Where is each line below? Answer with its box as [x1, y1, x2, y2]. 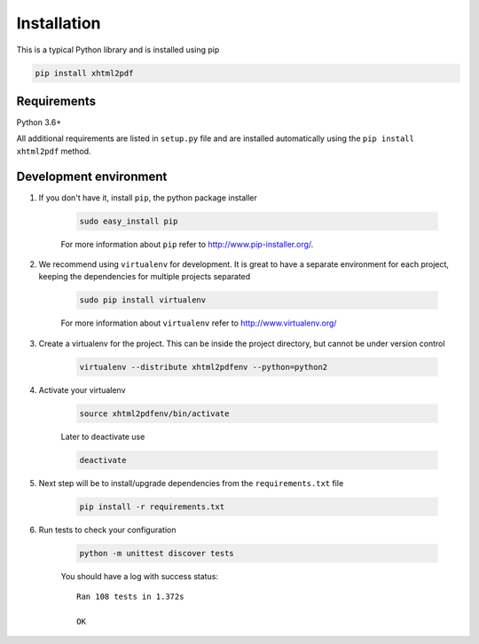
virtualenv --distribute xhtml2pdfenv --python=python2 [79, 362, 328, 372]
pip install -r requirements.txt [79, 501, 225, 512]
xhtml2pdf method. [16, 145, 92, 156]
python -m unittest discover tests [79, 548, 234, 558]
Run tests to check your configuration [38, 524, 177, 535]
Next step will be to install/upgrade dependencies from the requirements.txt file [38, 477, 344, 488]
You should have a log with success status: [60, 570, 219, 581]
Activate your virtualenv [38, 384, 126, 395]
